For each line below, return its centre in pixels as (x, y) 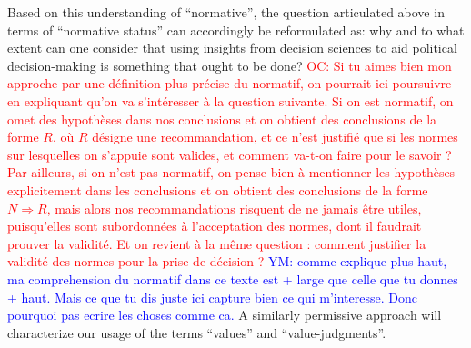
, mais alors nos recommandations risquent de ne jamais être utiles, (234, 208)
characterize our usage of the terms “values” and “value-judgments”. (197, 332)
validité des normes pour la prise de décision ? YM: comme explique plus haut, (227, 261)
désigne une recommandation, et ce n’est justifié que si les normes (275, 137)
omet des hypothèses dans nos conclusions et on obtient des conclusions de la (222, 119)
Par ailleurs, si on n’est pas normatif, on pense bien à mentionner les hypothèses (231, 172)
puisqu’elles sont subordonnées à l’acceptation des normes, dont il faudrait (215, 226)
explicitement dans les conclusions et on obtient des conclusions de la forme (218, 189)
